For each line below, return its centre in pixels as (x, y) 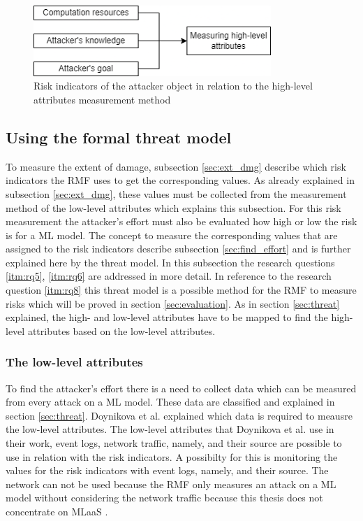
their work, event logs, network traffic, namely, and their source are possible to (174, 443)
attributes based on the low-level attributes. (121, 330)
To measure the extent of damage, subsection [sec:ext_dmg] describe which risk (176, 166)
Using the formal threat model (119, 137)
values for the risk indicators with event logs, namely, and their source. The (167, 470)
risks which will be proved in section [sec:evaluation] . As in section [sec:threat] (173, 303)
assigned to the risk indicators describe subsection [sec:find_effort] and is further (178, 249)
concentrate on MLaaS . (57, 512)
